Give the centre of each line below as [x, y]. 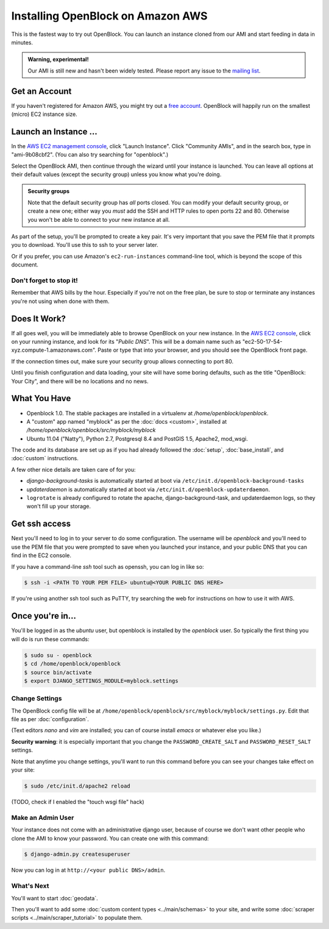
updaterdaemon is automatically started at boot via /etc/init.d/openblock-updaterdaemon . [148, 489]
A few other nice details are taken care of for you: [73, 469]
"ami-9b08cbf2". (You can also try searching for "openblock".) [90, 155]
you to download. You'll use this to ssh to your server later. [85, 245]
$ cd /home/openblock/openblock [73, 664]
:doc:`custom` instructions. [45, 458]
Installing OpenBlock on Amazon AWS [109, 16]
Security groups [49, 191]
